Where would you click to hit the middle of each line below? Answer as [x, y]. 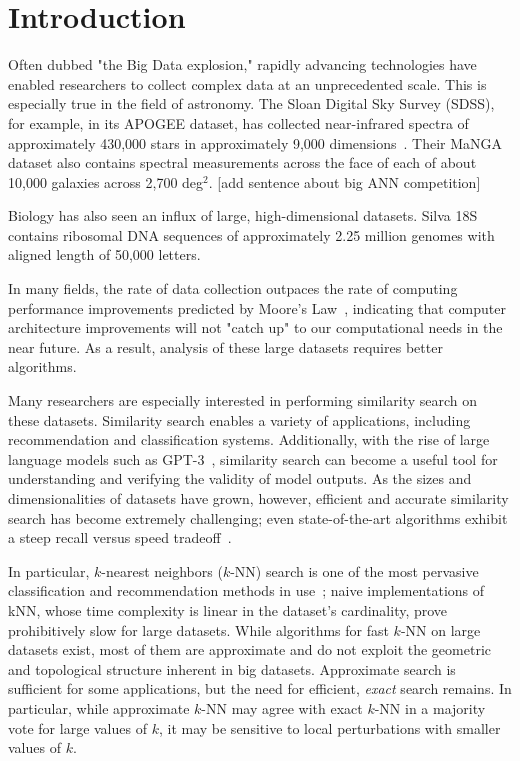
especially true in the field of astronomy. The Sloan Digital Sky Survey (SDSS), [251, 103]
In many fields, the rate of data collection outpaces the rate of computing [233, 288]
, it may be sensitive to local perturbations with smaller [329, 727]
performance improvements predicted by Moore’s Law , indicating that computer [257, 307]
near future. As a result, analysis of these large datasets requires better [225, 346]
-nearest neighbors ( [162, 570]
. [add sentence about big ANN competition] [344, 181]
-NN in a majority [430, 707]
